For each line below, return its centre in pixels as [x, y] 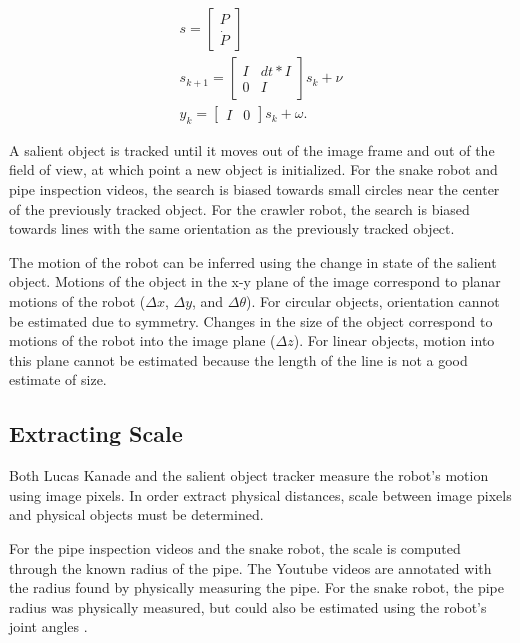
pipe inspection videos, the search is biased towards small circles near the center [254, 189]
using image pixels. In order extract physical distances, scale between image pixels [260, 494]
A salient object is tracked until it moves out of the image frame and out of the [252, 149]
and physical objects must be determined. [136, 514]
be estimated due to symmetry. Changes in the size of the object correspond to [251, 320]
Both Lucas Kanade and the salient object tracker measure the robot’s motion [249, 475]
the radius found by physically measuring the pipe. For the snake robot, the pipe [256, 587]
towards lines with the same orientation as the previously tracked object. [232, 228]
